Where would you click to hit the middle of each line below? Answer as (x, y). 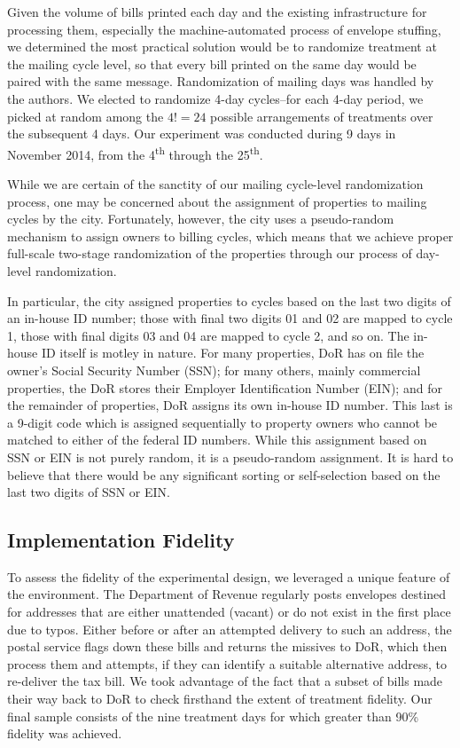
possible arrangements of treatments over (322, 116)
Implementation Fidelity (121, 540)
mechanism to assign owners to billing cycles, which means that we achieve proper (230, 236)
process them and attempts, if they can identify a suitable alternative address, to (227, 663)
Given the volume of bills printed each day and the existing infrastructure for (217, 12)
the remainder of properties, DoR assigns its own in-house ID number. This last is (230, 405)
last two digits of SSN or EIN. (89, 492)
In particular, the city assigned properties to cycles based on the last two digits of (229, 300)
